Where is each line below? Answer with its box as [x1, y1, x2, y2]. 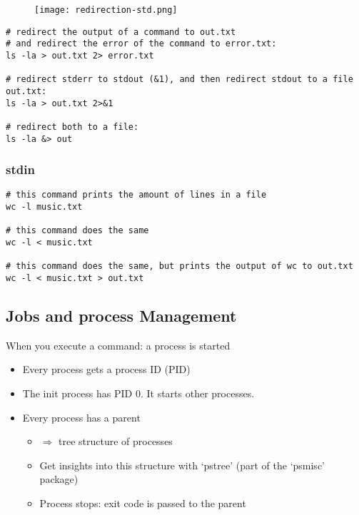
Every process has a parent [22, 409, 141, 424]
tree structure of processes [58, 434, 173, 449]
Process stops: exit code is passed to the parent [39, 496, 246, 511]
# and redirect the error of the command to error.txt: [6, 39, 277, 49]
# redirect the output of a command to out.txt [6, 26, 236, 37]
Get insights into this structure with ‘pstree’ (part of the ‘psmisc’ [39, 457, 325, 472]
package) [39, 471, 79, 486]
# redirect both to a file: [6, 121, 139, 132]
